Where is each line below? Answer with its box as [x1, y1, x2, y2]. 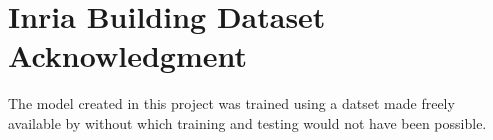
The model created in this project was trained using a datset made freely [8, 93, 455, 114]
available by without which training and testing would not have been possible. [8, 112, 487, 133]
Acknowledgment [8, 35, 247, 76]
